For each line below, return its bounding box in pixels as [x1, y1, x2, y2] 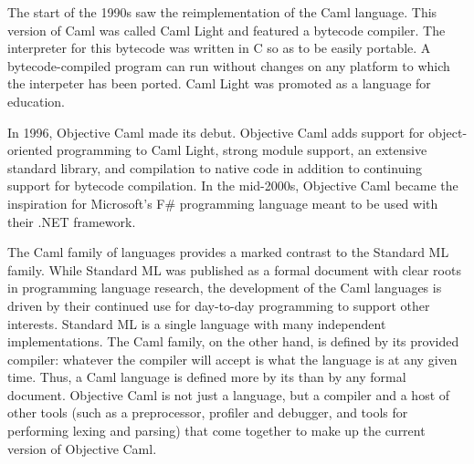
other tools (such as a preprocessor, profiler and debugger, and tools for [7, 403, 408, 422]
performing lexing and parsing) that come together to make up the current [7, 421, 426, 440]
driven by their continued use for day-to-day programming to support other [7, 295, 430, 314]
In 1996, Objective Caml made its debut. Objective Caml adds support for [7, 122, 425, 141]
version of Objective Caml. [7, 438, 157, 458]
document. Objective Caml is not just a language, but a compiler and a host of [7, 385, 450, 404]
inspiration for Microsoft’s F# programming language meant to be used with [7, 193, 438, 212]
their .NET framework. [7, 211, 136, 231]
